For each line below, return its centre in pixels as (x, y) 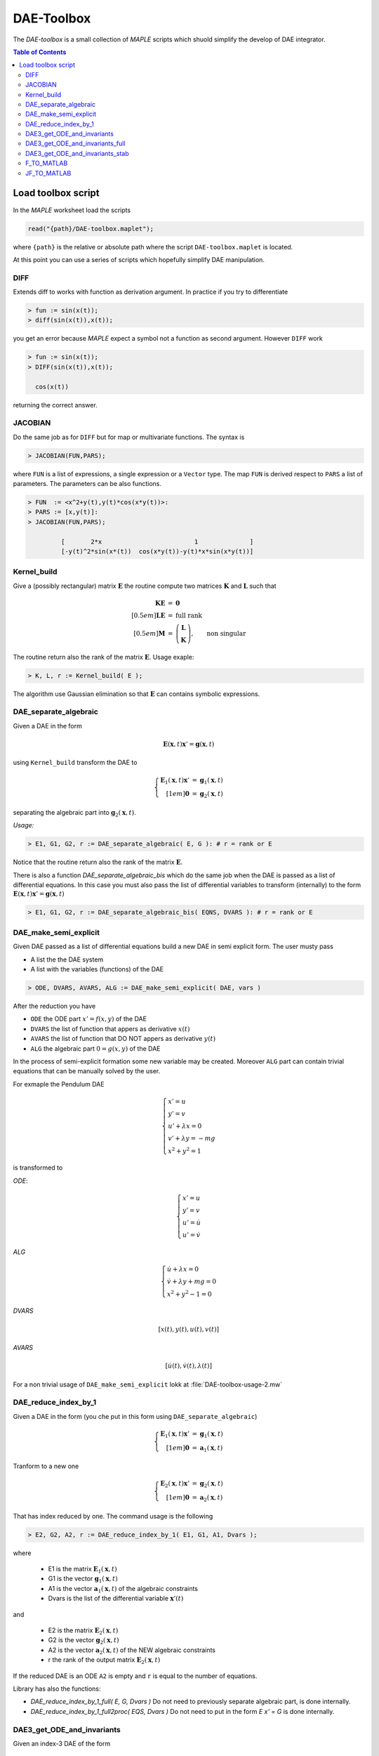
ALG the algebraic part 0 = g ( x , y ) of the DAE (95, 1048)
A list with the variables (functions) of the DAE (97, 969)
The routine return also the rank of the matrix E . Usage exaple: (104, 657)
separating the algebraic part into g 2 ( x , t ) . (74, 813)
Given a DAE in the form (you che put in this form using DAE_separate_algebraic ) (135, 1416)
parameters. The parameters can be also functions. (87, 484)
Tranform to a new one (46, 1466)
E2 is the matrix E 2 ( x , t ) (83, 1631)
